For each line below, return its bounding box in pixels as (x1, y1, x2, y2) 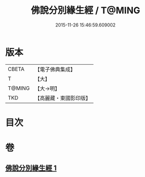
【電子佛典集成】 (35, 66, 76, 73)
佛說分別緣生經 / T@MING (31, 5, 140, 16)
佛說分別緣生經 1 (5, 164, 57, 172)
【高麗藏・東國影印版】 (35, 94, 91, 102)
